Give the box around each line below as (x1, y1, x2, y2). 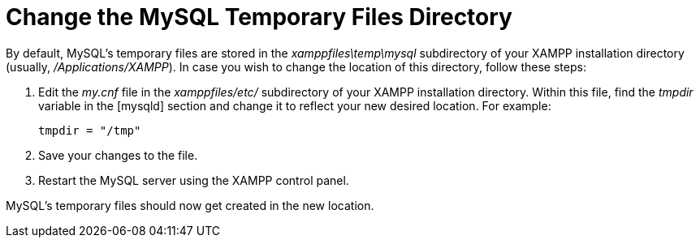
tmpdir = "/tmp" (38, 123, 141, 137)
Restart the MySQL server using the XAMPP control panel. (38, 173, 349, 187)
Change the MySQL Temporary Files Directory (6, 3, 512, 31)
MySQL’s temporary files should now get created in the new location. (6, 198, 374, 212)
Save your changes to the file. (38, 148, 198, 162)
